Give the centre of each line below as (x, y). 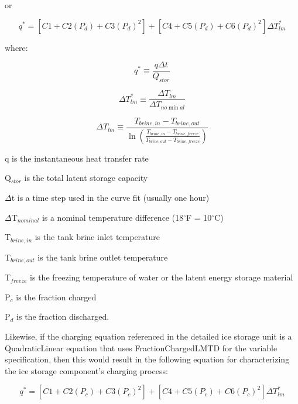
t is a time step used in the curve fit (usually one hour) (110, 198)
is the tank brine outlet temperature (103, 257)
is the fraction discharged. (63, 316)
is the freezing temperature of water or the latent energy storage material (162, 277)
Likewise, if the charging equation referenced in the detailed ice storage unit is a (148, 336)
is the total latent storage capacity (86, 178)
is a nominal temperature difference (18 (113, 217)
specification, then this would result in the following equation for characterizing (147, 359)
